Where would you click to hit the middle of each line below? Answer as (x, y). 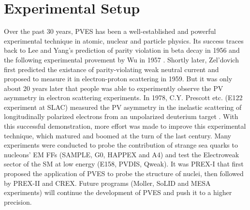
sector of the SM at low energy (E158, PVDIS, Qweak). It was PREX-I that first (124, 164)
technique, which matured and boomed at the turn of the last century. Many (118, 135)
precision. (18, 202)
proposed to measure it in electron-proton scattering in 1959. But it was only (118, 79)
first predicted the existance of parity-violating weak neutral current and (111, 69)
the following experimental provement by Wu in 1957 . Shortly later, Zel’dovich (121, 59)
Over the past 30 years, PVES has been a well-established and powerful (110, 31)
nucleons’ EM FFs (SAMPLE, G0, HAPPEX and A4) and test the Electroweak (122, 154)
